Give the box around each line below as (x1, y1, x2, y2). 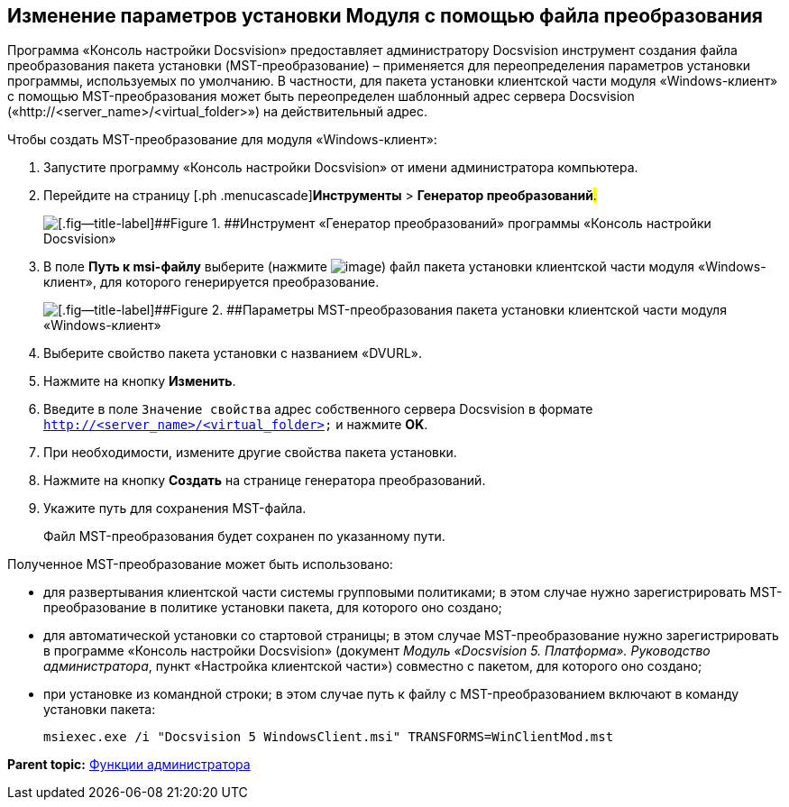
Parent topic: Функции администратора (7, 757, 251, 773)
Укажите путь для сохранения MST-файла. (43, 500, 307, 517)
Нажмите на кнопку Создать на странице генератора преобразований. (43, 472, 486, 489)
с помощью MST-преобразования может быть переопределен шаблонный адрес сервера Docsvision (7, 88, 635, 105)
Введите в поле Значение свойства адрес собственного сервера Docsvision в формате (43, 401, 593, 417)
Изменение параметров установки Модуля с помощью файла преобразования (7, 5, 763, 27)
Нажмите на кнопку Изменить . (43, 373, 236, 390)
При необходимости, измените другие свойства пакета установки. (43, 445, 457, 461)
